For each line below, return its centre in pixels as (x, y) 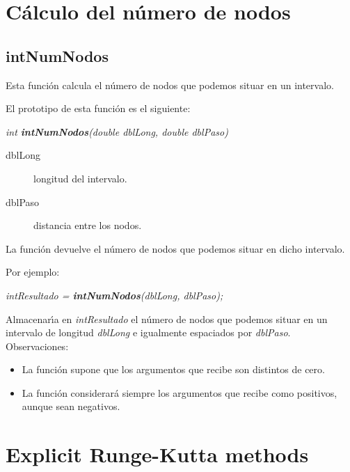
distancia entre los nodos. (88, 225)
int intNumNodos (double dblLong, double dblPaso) (117, 131)
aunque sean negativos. (71, 406)
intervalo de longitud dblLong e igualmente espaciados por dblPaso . (148, 332)
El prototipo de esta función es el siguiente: (98, 108)
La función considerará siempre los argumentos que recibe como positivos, (180, 392)
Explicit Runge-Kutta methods (157, 454)
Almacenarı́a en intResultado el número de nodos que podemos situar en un (167, 318)
